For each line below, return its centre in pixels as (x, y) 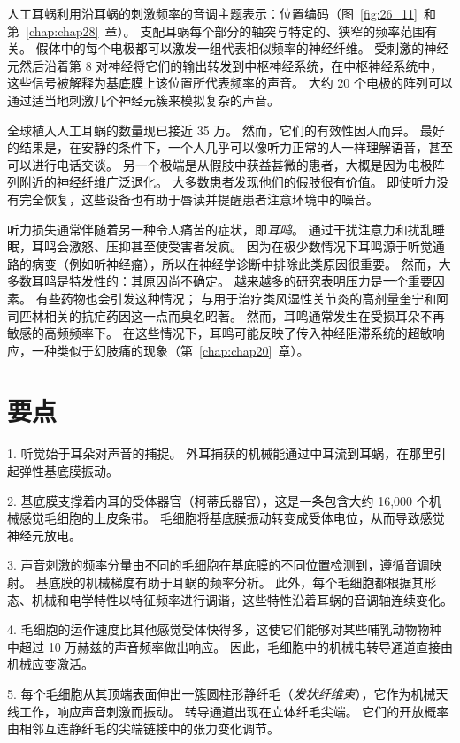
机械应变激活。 (50, 664)
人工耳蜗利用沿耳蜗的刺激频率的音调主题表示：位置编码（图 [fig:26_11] (212, 13)
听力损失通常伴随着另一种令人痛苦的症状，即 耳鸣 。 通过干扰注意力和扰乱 (220, 229)
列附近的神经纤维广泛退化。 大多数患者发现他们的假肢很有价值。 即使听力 (222, 182)
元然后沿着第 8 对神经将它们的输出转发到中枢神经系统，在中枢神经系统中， (225, 65)
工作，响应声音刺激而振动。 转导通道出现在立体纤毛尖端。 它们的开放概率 (234, 711)
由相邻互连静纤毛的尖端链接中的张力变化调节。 (143, 728)
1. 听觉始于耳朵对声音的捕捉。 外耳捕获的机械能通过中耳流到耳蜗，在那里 (221, 453)
